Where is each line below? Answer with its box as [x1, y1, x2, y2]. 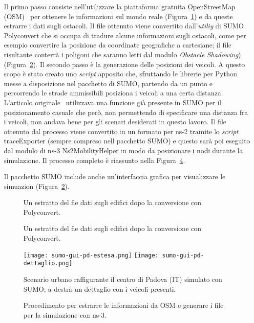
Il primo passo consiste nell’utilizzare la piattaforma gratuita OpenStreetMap [4, 1, 235, 11]
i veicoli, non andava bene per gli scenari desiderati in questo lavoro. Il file [4, 116, 226, 127]
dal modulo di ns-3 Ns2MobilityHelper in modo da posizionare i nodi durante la [4, 145, 243, 155]
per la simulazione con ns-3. [23, 309, 106, 320]
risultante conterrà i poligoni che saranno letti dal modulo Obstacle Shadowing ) [4, 49, 241, 59]
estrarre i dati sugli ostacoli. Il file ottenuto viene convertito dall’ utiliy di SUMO [4, 21, 244, 31]
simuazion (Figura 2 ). [4, 181, 70, 191]
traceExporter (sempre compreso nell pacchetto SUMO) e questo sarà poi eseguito [4, 136, 250, 146]
